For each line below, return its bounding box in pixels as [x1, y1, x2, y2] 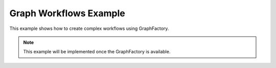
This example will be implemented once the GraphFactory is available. [23, 49, 171, 55]
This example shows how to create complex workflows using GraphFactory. [9, 25, 169, 31]
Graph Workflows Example [9, 8, 125, 19]
